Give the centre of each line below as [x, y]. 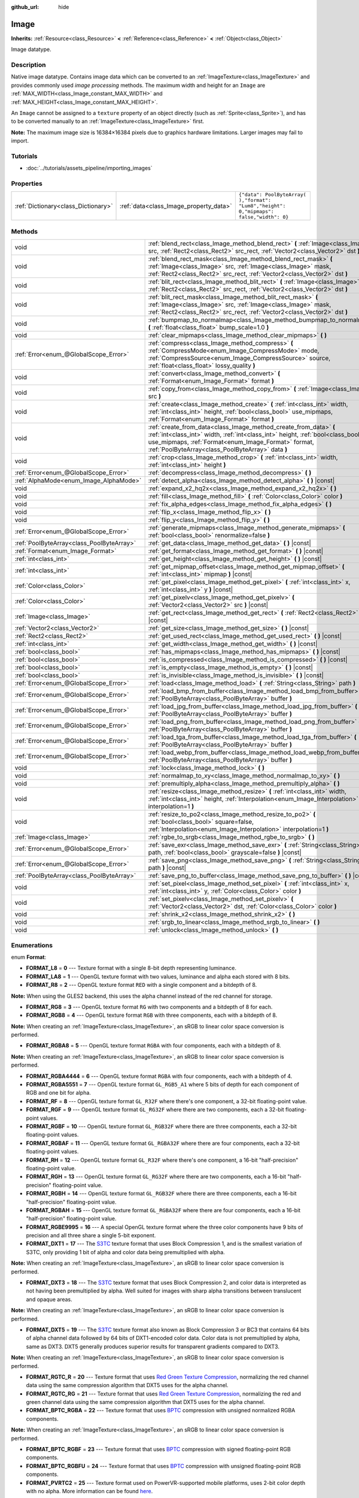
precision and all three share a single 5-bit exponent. [91, 1236]
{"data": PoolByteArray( [272, 195]
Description [28, 65]
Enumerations [32, 945]
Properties [27, 184]
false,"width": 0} [264, 217]
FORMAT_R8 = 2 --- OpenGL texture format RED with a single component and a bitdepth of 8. [142, 985]
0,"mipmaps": [256, 212]
